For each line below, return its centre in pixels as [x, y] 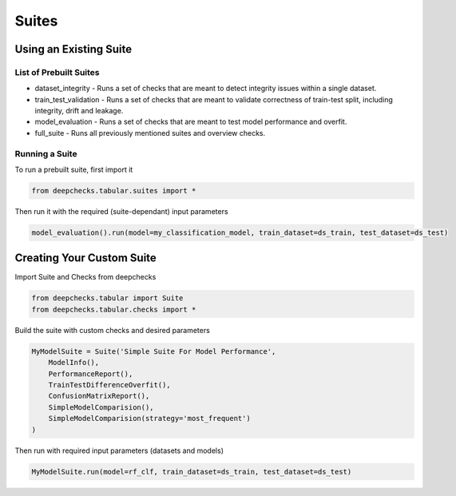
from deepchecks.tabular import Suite [107, 298]
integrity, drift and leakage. [79, 111]
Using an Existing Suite [73, 49]
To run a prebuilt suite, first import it [74, 170]
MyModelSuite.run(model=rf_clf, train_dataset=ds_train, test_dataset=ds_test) [192, 472]
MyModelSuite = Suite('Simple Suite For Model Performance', [154, 351]
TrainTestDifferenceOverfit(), [109, 385]
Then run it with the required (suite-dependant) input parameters [121, 211]
